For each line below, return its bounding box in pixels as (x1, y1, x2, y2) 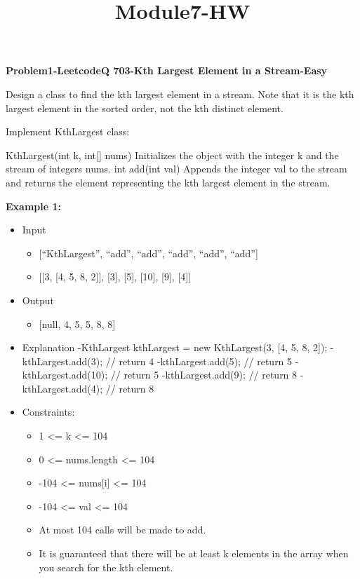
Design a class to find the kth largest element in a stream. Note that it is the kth (6, 86, 354, 101)
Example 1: (6, 198, 61, 213)
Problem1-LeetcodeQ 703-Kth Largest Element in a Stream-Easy (6, 63, 328, 78)
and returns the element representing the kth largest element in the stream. (6, 175, 331, 189)
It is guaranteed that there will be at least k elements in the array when (39, 546, 349, 561)
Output (22, 292, 54, 307)
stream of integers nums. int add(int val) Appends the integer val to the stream (6, 161, 347, 176)
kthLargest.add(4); (22, 381, 103, 395)
